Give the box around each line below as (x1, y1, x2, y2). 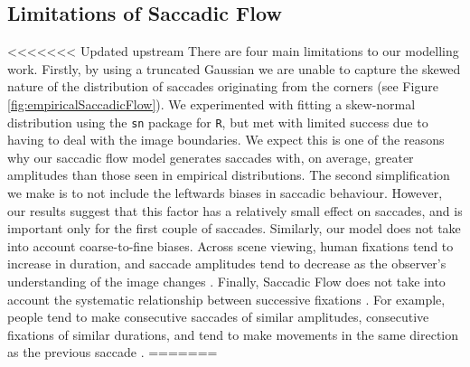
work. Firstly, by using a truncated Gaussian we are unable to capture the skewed (7, 59, 461, 78)
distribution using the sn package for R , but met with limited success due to (7, 112, 428, 131)
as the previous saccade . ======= (7, 343, 218, 362)
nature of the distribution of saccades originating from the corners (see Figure (7, 77, 438, 96)
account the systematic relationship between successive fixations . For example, (7, 289, 446, 308)
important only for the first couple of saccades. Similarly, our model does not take (7, 219, 461, 238)
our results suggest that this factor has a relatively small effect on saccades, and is (7, 201, 463, 220)
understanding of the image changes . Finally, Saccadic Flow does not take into (7, 271, 446, 290)
